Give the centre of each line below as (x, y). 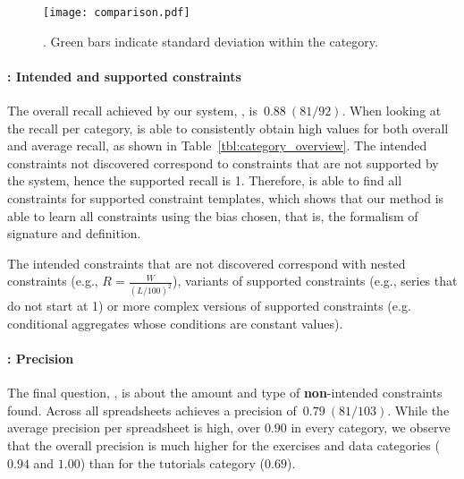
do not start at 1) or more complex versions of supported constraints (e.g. (209, 306)
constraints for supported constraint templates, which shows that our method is (226, 198)
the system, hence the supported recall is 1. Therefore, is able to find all (205, 180)
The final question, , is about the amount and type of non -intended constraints (225, 393)
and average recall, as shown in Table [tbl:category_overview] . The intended (217, 145)
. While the (418, 410)
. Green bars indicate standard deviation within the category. (211, 41)
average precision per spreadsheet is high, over (134, 428)
